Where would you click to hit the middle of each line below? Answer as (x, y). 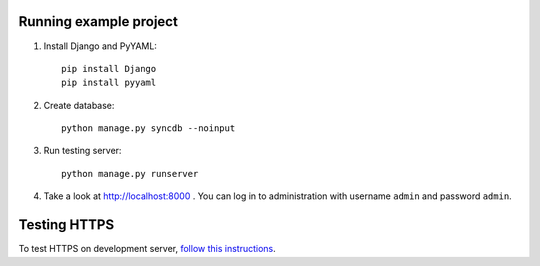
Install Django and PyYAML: (100, 46)
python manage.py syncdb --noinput (148, 128)
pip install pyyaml (109, 83)
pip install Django (109, 68)
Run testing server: (82, 151)
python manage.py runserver (130, 173)
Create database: (79, 105)
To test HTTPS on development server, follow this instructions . (147, 249)
